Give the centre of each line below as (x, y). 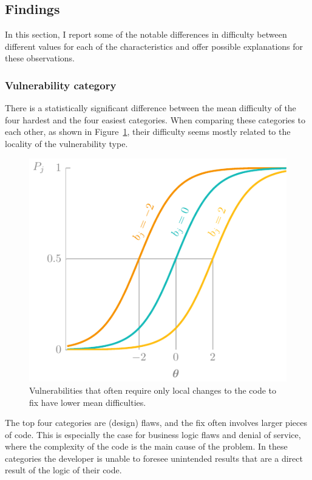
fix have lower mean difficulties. (88, 402)
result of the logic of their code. (63, 470)
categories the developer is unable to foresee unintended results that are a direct (154, 458)
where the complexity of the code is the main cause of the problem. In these (146, 446)
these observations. (40, 58)
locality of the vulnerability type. (66, 143)
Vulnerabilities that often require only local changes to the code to (153, 390)
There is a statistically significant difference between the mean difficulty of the (151, 108)
